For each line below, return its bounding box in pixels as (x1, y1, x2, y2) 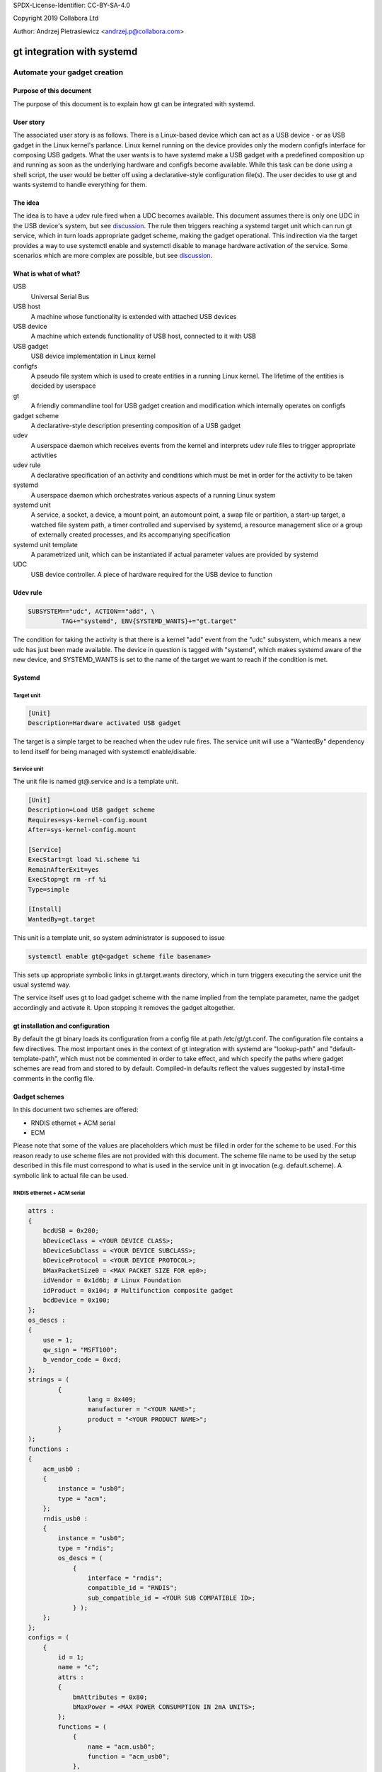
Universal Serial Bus (30, 292, 90, 301)
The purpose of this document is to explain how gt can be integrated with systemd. (13, 99, 255, 108)
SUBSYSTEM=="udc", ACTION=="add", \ (28, 607, 156, 615)
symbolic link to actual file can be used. (13, 1171, 129, 1179)
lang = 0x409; (87, 1395, 137, 1403)
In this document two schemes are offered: (13, 1106, 139, 1114)
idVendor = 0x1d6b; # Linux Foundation (42, 1277, 182, 1284)
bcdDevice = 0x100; (42, 1296, 111, 1304)
